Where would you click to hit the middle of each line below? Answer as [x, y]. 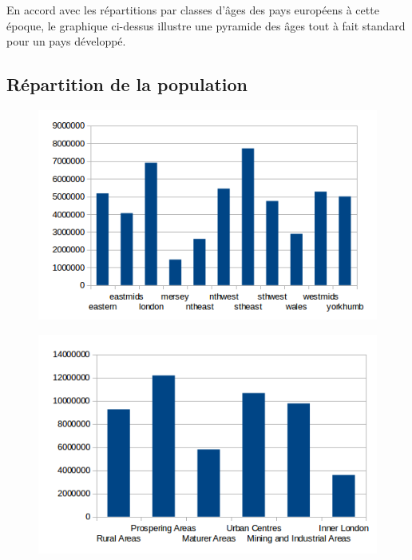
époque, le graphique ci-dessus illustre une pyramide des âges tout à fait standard [206, 25]
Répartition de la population [127, 84]
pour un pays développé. [66, 41]
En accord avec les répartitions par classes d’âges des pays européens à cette [193, 10]
